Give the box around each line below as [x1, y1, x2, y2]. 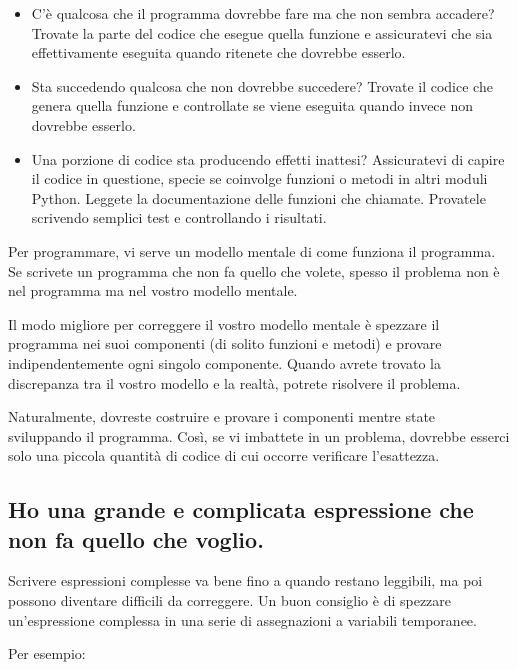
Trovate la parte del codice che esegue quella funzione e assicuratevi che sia [31, 22, 493, 43]
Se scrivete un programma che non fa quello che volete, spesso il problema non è [8, 260, 500, 281]
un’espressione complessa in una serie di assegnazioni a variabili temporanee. [8, 609, 477, 630]
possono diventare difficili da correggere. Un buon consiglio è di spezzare [8, 590, 452, 611]
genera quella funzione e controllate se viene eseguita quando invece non [31, 95, 474, 116]
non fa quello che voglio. [8, 523, 264, 554]
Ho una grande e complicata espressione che [8, 494, 474, 525]
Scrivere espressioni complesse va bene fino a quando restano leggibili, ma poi [8, 570, 483, 591]
